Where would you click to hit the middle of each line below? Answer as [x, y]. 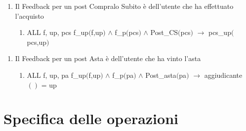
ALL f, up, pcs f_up [58, 32]
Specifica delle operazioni [91, 118]
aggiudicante [223, 75]
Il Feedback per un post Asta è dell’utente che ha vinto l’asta [108, 58]
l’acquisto [29, 16]
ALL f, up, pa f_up [57, 75]
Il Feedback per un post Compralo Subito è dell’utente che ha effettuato [124, 6]
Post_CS [164, 32]
